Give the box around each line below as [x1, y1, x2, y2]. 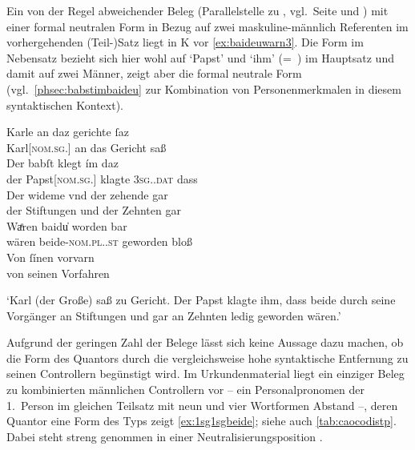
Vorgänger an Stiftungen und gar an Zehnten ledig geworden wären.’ [6, 307, 341, 323]
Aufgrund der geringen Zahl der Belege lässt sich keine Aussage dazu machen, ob [6, 334, 404, 351]
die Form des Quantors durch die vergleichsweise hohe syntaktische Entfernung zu [6, 349, 409, 366]
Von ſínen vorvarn [6, 248, 95, 265]
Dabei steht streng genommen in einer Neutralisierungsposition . [6, 428, 323, 444]
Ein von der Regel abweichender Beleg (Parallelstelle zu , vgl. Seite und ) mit [6, 2, 389, 18]
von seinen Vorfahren [6, 264, 110, 281]
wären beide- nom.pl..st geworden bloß [6, 233, 192, 250]
